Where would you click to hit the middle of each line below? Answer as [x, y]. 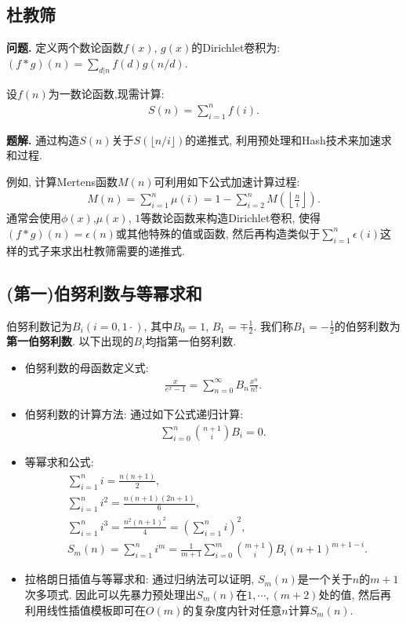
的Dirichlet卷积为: [236, 47]
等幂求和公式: [59, 462]
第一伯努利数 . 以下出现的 [70, 341]
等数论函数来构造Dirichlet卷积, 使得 [230, 218]
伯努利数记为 [39, 325]
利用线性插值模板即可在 [85, 609]
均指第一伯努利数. [191, 341]
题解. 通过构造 [43, 139]
